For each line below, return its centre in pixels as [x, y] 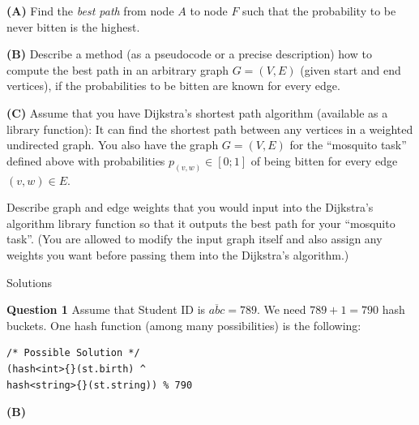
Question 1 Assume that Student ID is [106, 309]
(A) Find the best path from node [90, 11]
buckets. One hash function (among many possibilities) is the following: [184, 325]
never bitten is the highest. [73, 26]
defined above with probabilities [86, 160]
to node [209, 11]
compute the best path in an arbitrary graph [118, 69]
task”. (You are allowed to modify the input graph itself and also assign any [195, 239]
